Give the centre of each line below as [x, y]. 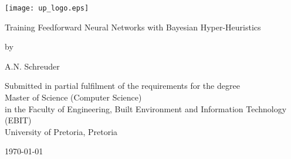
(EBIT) [18, 120]
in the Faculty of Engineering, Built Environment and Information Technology [146, 108]
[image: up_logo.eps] [47, 8]
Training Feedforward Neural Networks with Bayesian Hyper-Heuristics [133, 27]
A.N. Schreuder [32, 66]
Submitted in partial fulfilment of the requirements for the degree [122, 86]
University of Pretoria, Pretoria [61, 131]
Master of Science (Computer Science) [73, 97]
